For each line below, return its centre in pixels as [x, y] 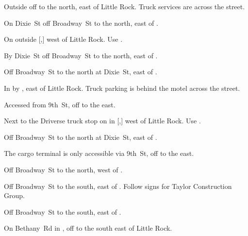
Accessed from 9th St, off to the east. [60, 104]
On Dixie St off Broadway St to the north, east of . [81, 23]
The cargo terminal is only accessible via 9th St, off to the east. [99, 153]
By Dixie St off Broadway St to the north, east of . [81, 55]
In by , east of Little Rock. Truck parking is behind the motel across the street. [122, 88]
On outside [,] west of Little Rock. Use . [63, 39]
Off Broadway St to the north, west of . [63, 169]
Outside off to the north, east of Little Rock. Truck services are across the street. [124, 6]
